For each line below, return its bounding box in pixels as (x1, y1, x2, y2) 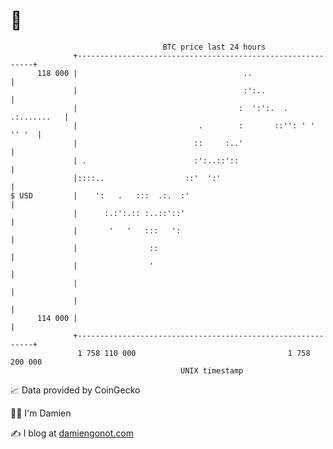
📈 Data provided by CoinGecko (10, 384, 141, 396)
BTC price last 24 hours (162, 42, 267, 52)
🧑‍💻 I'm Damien (10, 407, 72, 419)
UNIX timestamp (180, 365, 244, 376)
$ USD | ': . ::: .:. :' (10, 190, 190, 201)
